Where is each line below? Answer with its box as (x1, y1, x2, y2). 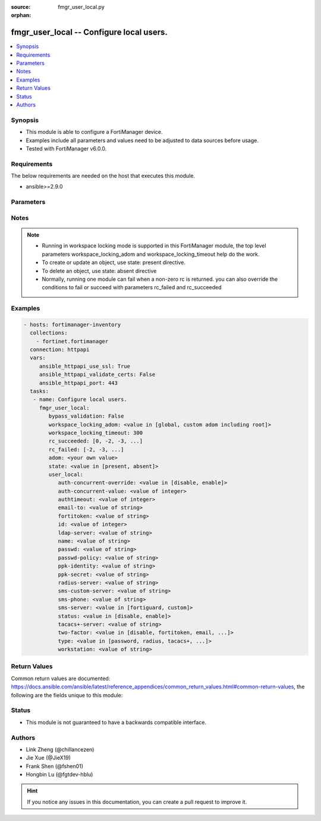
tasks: (30, 388, 49, 395)
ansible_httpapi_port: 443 (39, 380, 118, 386)
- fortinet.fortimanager (36, 338, 109, 344)
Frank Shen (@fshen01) (26, 762, 83, 770)
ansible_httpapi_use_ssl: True (39, 363, 131, 369)
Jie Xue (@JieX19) (26, 754, 71, 762)
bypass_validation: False (48, 413, 124, 419)
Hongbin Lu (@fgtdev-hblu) (26, 771, 93, 778)
